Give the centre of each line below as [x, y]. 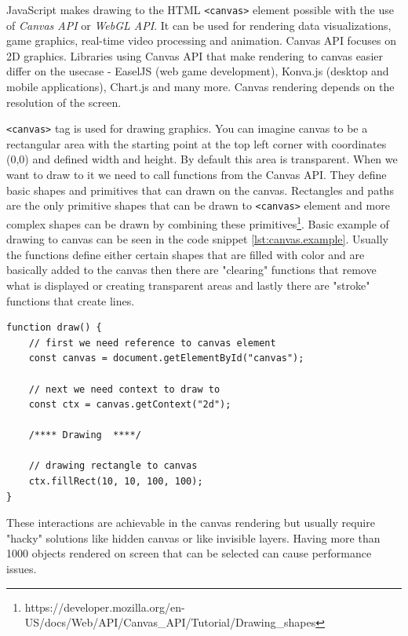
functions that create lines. [71, 300]
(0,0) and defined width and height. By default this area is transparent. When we [202, 159]
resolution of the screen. [64, 102]
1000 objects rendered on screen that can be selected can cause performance [189, 553]
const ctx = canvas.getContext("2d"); [130, 405]
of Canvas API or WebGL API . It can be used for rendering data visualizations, [199, 25]
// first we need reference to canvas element [152, 343]
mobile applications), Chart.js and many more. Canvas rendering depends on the [200, 87]
